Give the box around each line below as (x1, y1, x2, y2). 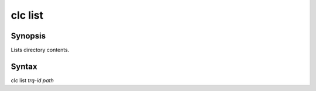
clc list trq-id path (11, 76, 54, 84)
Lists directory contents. (11, 47, 70, 54)
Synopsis (11, 31, 46, 41)
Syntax (11, 61, 37, 71)
